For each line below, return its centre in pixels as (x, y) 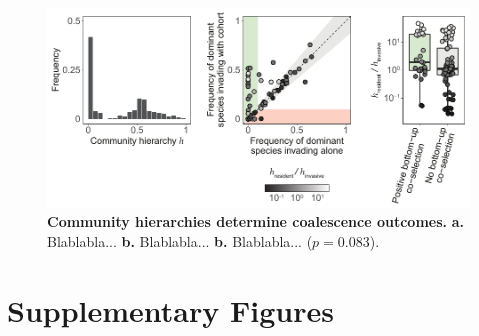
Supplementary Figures (170, 309)
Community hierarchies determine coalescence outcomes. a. (255, 221)
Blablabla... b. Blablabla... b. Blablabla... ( (180, 240)
